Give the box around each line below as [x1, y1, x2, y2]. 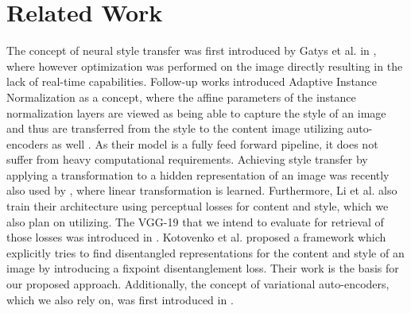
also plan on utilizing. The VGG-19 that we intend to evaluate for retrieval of [6, 213, 384, 230]
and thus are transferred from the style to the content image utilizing [6, 120, 343, 137]
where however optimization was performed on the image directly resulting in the [6, 57, 403, 74]
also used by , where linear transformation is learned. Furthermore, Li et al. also [6, 182, 397, 199]
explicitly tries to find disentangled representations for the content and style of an [6, 244, 405, 261]
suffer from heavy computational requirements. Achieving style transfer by [6, 151, 368, 168]
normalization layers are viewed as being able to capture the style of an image [6, 104, 386, 121]
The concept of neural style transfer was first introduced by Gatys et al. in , [6, 42, 377, 59]
